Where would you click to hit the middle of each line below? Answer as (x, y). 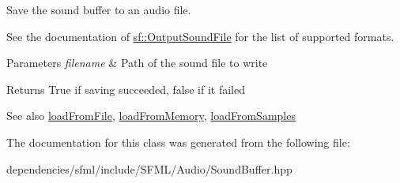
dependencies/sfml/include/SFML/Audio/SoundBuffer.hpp (149, 168)
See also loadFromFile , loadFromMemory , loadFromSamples (151, 116)
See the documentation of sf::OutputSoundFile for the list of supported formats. (200, 36)
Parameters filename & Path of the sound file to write (137, 63)
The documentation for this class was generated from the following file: (178, 142)
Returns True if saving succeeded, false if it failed (126, 89)
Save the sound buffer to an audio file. (99, 9)
